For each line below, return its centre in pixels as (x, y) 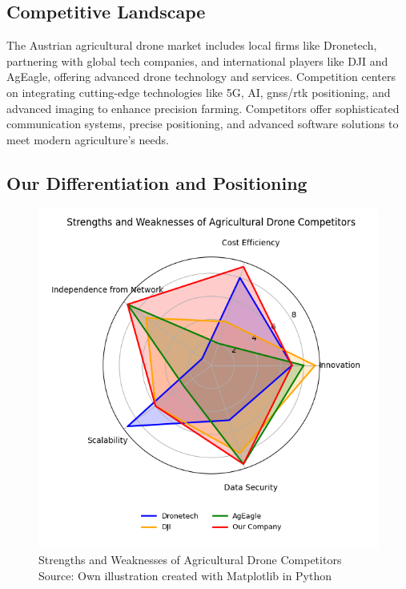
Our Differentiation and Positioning (157, 182)
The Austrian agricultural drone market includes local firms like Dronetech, (192, 45)
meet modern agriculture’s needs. (88, 139)
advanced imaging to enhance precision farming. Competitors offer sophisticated (203, 108)
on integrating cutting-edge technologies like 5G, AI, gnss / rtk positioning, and (199, 92)
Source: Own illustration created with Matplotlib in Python (185, 575)
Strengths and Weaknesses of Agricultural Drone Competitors (190, 560)
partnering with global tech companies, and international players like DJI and (197, 61)
